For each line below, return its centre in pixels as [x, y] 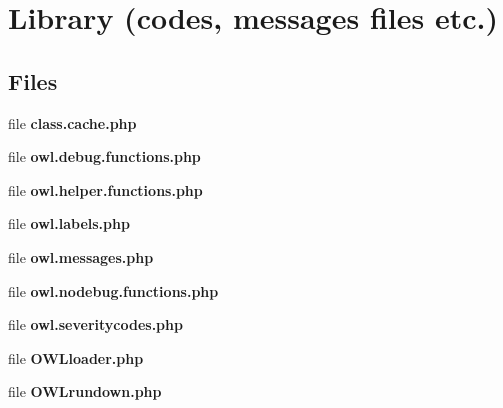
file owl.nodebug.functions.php [113, 290]
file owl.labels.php [69, 223]
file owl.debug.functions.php [104, 156]
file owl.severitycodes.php [95, 324]
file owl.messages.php [81, 256]
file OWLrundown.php [85, 391]
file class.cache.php [72, 122]
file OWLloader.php [76, 357]
